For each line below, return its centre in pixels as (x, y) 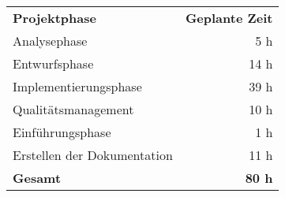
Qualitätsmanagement (73, 109)
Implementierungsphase (77, 86)
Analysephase (50, 41)
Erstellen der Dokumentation (93, 155)
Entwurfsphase (53, 63)
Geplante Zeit (229, 18)
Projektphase (54, 18)
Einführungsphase (62, 132)
